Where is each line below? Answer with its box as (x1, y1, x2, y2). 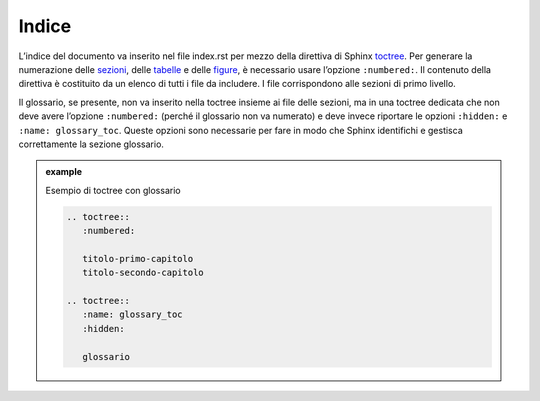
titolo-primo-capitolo (81, 253, 194, 264)
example (45, 166, 83, 178)
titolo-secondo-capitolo (81, 267, 204, 279)
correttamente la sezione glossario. (18, 138, 165, 150)
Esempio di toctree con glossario (45, 184, 181, 196)
